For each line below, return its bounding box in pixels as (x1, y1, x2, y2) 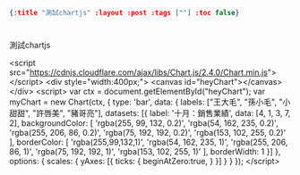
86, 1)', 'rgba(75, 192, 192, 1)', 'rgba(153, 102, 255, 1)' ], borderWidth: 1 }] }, (9, 146, 281, 157)
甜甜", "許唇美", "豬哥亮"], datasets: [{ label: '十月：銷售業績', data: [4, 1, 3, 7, (9, 108, 291, 119)
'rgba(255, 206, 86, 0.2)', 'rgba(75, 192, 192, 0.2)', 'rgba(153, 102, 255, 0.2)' (9, 128, 287, 138)
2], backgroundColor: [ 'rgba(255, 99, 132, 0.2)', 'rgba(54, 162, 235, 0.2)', (9, 118, 279, 129)
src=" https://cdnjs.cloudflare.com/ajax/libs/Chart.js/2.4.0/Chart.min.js (9, 67, 269, 78)
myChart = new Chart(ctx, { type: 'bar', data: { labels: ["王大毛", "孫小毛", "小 (9, 96, 291, 107)
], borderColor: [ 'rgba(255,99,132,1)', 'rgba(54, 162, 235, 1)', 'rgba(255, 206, (9, 137, 288, 147)
